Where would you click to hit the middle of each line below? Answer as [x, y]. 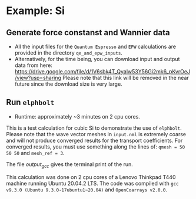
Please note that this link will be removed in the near [126, 78]
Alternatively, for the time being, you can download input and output [97, 59]
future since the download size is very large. [68, 84]
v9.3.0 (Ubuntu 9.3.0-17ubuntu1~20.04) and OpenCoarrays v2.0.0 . [87, 190]
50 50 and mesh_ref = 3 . [35, 153]
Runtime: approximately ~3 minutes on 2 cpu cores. [77, 116]
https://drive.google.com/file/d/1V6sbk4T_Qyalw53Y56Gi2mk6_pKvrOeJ [102, 71]
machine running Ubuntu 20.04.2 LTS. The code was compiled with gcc [92, 183]
